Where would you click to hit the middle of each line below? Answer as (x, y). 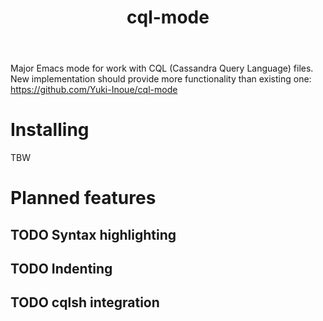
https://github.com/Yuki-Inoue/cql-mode (94, 90)
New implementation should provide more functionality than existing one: (161, 79)
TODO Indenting (61, 269)
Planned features (83, 198)
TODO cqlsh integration (85, 302)
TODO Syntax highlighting (93, 234)
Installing (50, 130)
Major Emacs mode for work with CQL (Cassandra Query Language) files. (162, 68)
